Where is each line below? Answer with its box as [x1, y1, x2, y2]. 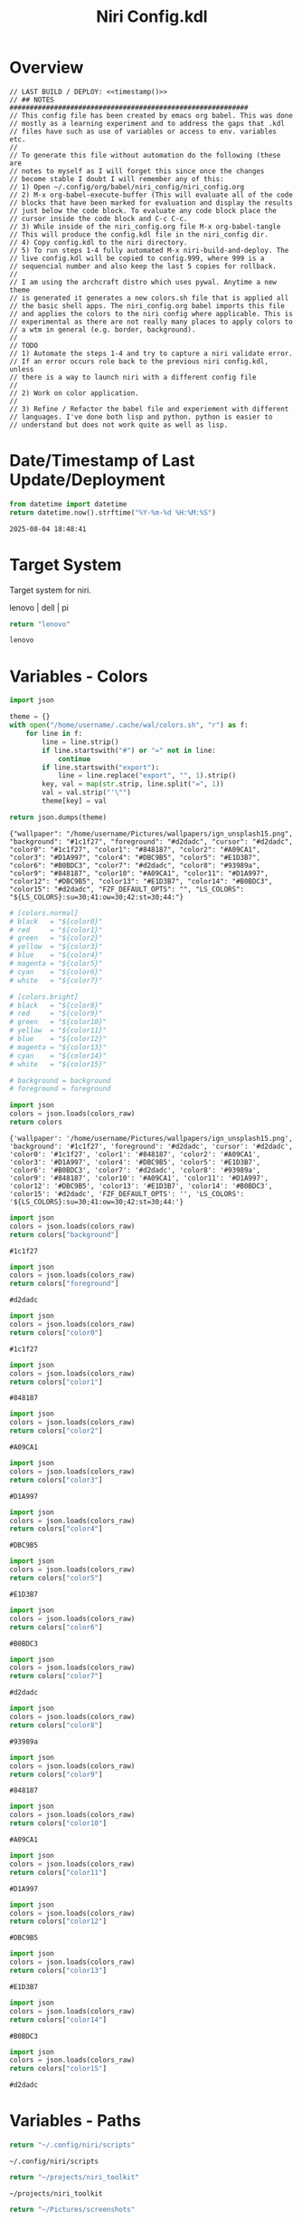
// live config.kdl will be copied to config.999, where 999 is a [9, 254, 265, 263]
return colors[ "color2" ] [9, 1426, 103, 1435]
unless [9, 364, 34, 373]
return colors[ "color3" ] [9, 1475, 103, 1484]
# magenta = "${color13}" [9, 1042, 107, 1052]
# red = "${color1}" [9, 925, 103, 934]
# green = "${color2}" [9, 933, 103, 943]
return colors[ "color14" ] [9, 2014, 107, 2024]
